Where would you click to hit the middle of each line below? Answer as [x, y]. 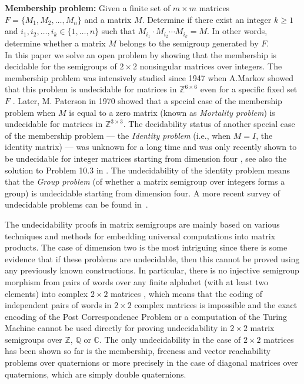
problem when [30, 112]
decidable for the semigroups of [61, 66]
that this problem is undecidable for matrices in [91, 89]
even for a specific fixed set [249, 89]
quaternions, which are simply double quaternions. [96, 374]
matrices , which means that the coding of [187, 293]
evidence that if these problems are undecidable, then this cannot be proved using [152, 258]
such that [118, 31]
